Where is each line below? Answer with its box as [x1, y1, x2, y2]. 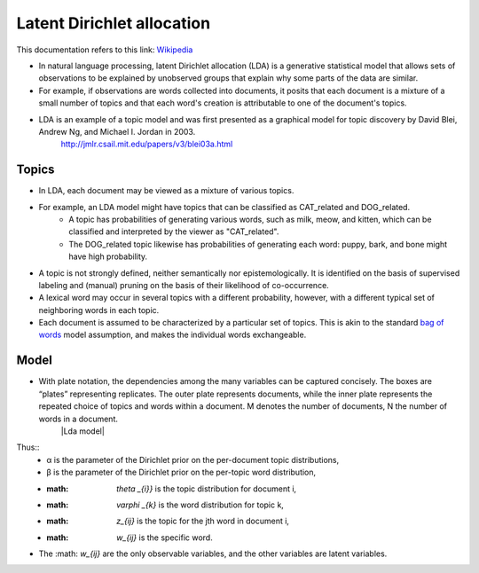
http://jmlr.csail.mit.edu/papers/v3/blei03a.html [60, 138, 233, 150]
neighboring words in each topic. [38, 304, 160, 315]
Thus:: [16, 442, 40, 452]
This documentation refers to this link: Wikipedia [16, 44, 193, 55]
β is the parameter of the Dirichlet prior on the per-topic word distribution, [46, 467, 317, 478]
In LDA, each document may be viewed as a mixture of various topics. [38, 185, 294, 196]
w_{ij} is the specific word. [116, 532, 213, 543]
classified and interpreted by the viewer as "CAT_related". [68, 226, 279, 237]
